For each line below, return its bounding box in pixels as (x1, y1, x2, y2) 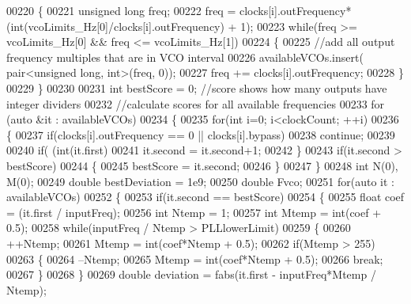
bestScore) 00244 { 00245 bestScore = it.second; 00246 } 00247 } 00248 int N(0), (6, 157, 398, 173)
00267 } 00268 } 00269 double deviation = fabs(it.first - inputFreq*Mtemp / (6, 266, 376, 283)
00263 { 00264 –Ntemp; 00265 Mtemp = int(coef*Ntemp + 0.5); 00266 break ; (6, 250, 383, 267)
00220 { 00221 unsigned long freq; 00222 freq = (6, 2, 236, 18)
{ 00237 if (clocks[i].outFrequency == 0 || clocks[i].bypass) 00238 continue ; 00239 (6, 126, 395, 142)
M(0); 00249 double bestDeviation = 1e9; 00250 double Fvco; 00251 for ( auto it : (6, 173, 394, 189)
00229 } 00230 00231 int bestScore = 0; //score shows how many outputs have (6, 79, 387, 96)
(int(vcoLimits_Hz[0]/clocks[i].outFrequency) (6, 17, 224, 34)
